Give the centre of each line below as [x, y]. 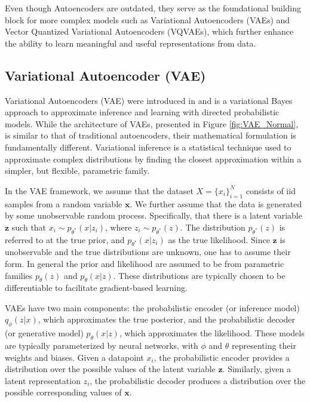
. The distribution [213, 227]
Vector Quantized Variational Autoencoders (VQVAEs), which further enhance [149, 31]
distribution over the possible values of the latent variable [110, 369]
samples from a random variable [64, 203]
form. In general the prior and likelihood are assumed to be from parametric [145, 263]
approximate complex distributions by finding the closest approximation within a [153, 159]
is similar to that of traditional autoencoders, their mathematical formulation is [151, 135]
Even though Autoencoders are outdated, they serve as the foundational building [153, 8]
